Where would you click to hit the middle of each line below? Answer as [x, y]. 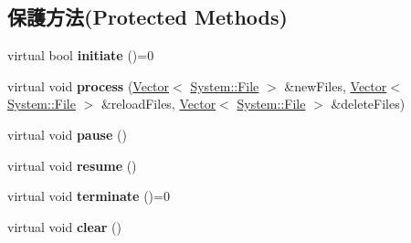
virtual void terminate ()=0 [89, 196]
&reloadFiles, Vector [158, 104]
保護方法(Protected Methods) [148, 17]
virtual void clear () [64, 226]
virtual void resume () [72, 165]
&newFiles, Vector [336, 85]
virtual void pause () [67, 134]
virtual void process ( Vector [89, 85]
